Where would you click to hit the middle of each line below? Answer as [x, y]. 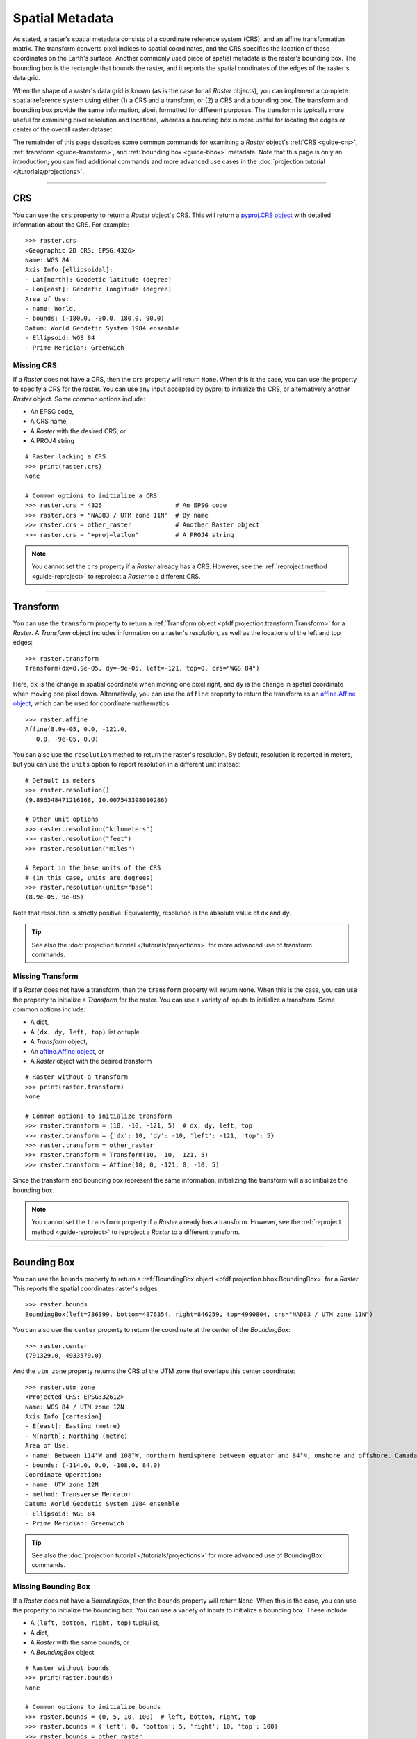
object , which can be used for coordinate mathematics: [92, 703]
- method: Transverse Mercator [79, 1494]
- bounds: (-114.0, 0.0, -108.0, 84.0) [93, 1465]
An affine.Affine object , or [67, 1051]
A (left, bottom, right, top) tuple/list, [95, 1623]
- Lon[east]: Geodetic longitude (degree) [99, 289]
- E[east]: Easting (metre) [73, 1426]
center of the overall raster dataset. [63, 129]
